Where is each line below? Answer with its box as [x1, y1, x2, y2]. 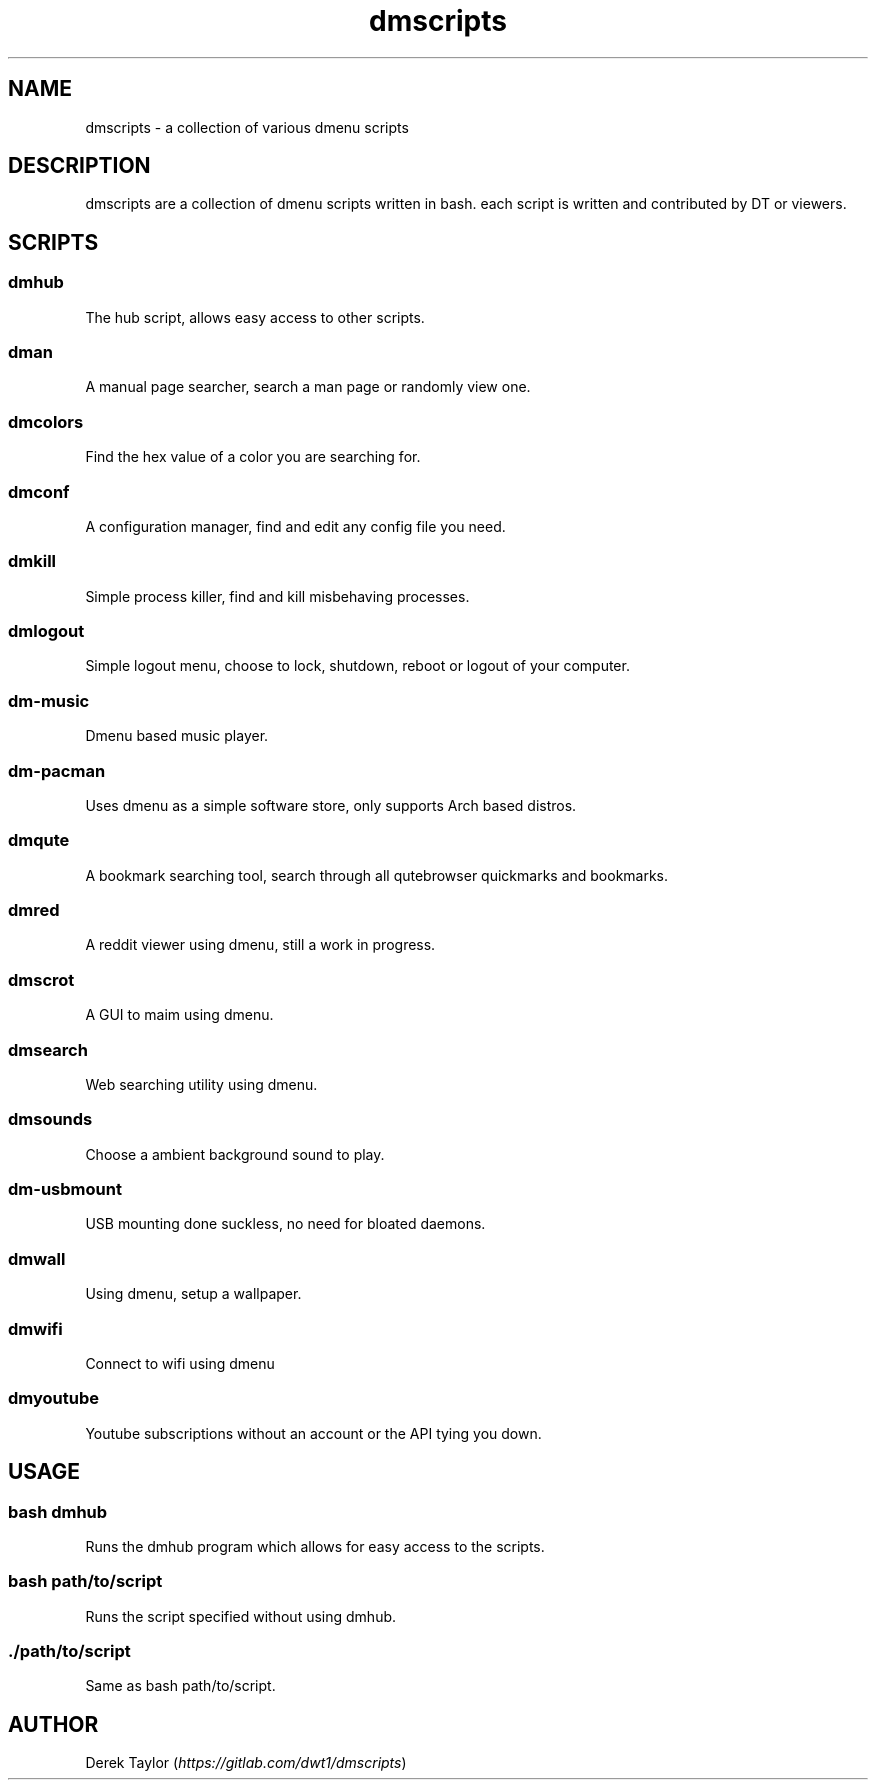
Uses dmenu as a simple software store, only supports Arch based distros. [85, 796, 577, 814]
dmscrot [8, 969, 75, 990]
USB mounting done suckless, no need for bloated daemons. [85, 1215, 486, 1233]
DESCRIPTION [8, 153, 151, 179]
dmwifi [8, 1318, 63, 1339]
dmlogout [8, 621, 85, 642]
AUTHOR [8, 1711, 99, 1737]
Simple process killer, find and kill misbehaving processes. [85, 587, 470, 605]
